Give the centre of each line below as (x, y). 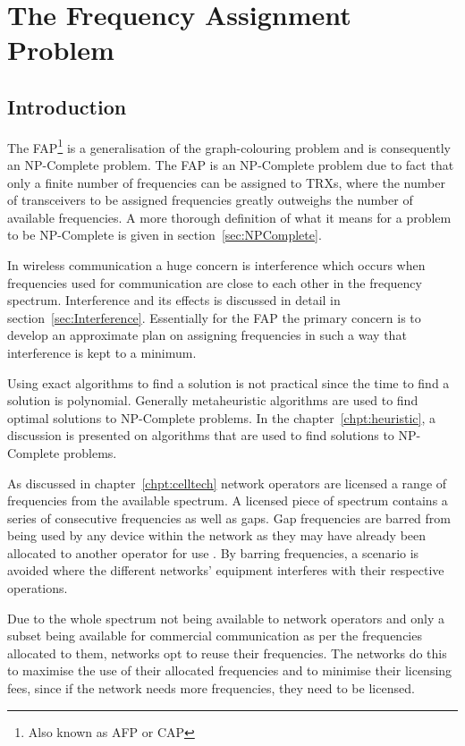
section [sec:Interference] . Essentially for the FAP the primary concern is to (214, 317)
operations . (38, 588)
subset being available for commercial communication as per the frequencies (215, 636)
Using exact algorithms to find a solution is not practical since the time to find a (228, 382)
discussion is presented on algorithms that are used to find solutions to (201, 435)
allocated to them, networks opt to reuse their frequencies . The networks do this (227, 653)
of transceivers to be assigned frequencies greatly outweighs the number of (210, 200)
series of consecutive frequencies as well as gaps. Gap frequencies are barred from (229, 517)
